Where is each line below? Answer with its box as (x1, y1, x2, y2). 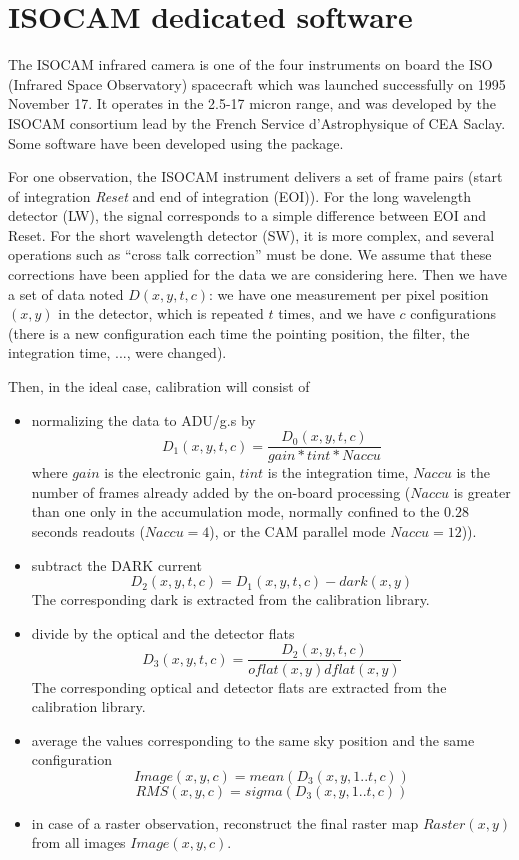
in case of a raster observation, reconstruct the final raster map (31, 812, 419, 833)
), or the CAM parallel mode (209, 521, 386, 542)
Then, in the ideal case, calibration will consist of (8, 376, 310, 397)
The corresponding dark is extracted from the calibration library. (31, 589, 430, 610)
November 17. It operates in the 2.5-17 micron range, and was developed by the (8, 93, 496, 114)
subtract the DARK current (31, 554, 202, 575)
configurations (410, 303, 496, 324)
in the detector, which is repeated (58, 303, 264, 324)
